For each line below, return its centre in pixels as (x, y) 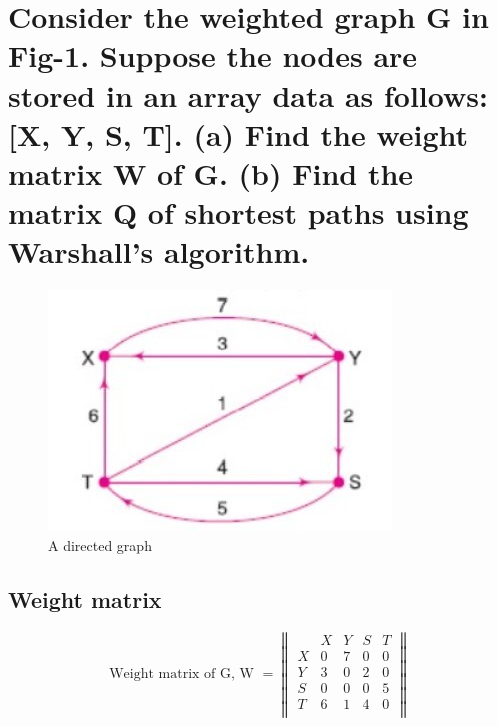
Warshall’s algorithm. (159, 251)
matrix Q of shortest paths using (238, 212)
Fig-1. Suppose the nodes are (213, 55)
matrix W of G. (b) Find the (211, 172)
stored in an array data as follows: (248, 94)
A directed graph (100, 544)
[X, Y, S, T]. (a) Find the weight (238, 133)
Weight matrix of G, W (181, 674)
